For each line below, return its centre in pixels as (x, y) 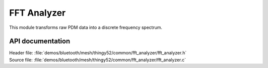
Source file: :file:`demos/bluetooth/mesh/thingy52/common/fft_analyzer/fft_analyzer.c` (98, 60)
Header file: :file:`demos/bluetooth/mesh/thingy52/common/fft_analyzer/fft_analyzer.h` (98, 53)
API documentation (40, 41)
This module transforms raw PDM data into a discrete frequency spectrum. (86, 27)
